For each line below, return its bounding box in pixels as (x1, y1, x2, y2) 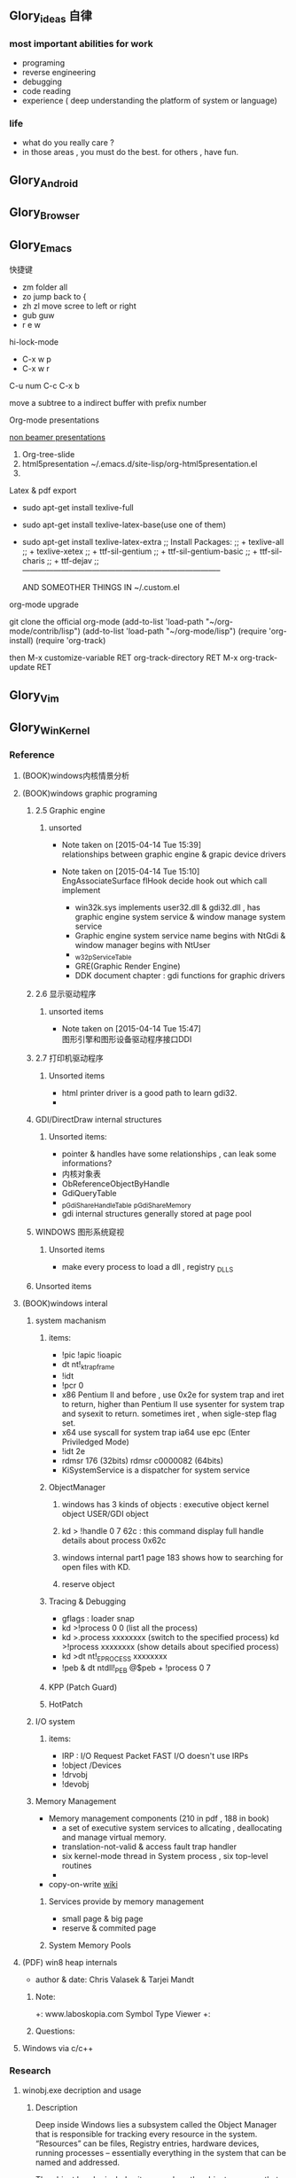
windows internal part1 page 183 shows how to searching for (61, 1552, 284, 1562)
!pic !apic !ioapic (61, 1350, 122, 1360)
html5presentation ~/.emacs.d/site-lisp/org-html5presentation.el (21, 459, 258, 470)
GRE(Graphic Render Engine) (74, 961, 181, 971)
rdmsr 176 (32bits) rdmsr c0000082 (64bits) (61, 1455, 224, 1466)
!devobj (61, 1778, 90, 1789)
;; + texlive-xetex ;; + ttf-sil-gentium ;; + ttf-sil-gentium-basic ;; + (21, 546, 259, 556)
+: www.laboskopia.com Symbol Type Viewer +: (35, 2008, 211, 2019)
